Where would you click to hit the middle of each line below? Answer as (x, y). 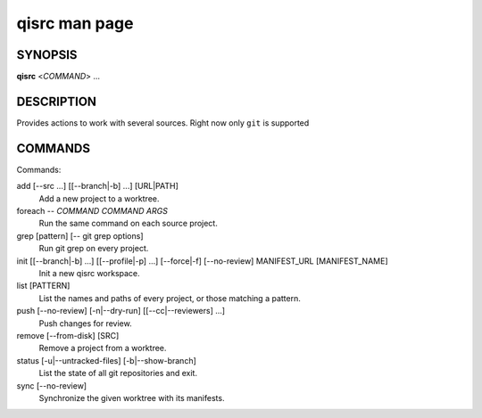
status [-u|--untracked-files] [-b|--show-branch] (106, 360)
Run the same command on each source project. (128, 224)
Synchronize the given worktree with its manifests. (132, 398)
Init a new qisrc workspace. (89, 273)
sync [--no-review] (52, 385)
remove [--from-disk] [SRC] (68, 335)
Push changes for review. (86, 323)
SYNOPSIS (47, 55)
